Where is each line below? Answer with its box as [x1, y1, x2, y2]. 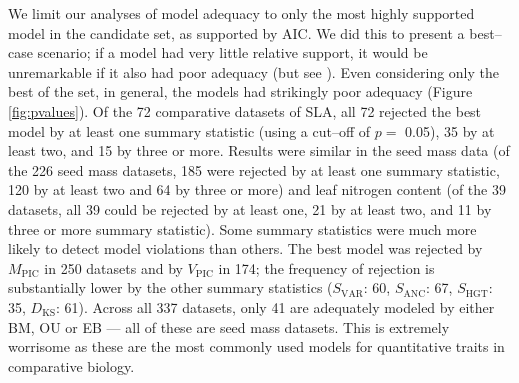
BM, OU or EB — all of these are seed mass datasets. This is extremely [8, 316, 450, 337]
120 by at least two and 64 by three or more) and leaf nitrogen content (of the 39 [8, 179, 506, 200]
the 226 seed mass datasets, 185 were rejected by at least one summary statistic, [8, 159, 500, 180]
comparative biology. [8, 355, 135, 376]
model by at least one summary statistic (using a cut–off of [8, 120, 371, 141]
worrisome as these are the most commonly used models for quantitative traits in [8, 336, 505, 357]
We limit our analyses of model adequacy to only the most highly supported [8, 3, 475, 23]
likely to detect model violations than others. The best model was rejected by [8, 238, 483, 259]
